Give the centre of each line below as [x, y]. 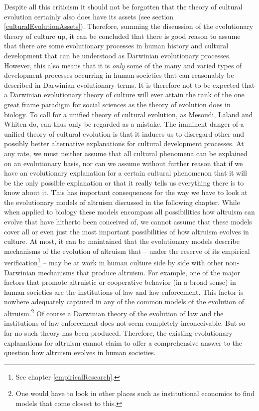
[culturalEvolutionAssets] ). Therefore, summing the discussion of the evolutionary [129, 26]
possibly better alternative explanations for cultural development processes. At [124, 143]
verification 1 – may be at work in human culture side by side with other [114, 262]
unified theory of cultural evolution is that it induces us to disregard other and [124, 133]
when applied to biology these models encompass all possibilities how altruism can [129, 212]
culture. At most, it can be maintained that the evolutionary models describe [122, 241]
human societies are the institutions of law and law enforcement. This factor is [124, 292]
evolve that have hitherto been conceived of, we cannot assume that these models [128, 222]
